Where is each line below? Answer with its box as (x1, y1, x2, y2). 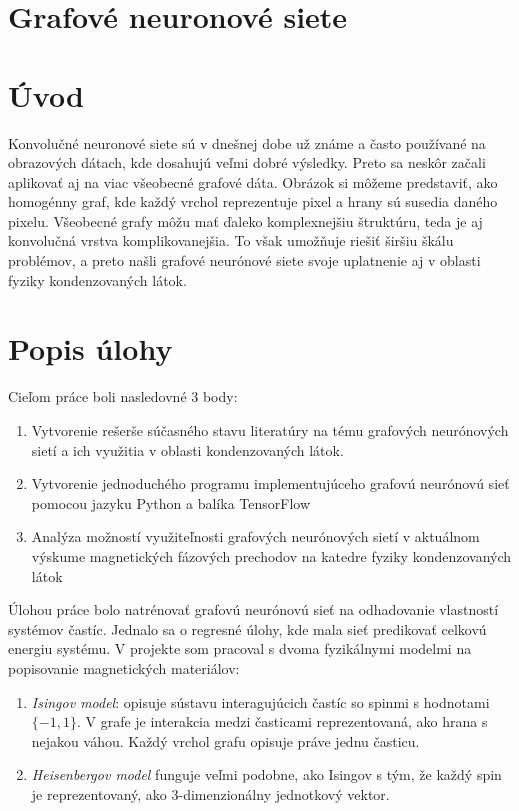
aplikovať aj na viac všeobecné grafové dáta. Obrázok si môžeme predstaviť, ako (8, 171, 498, 192)
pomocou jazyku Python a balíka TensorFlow (31, 492, 311, 513)
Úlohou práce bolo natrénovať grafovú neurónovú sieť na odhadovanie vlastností (8, 599, 499, 620)
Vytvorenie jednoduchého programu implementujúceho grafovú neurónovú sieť (31, 473, 510, 494)
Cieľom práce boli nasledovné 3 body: (8, 386, 238, 407)
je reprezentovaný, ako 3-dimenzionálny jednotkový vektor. (31, 783, 390, 804)
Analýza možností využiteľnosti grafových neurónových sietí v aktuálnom (31, 526, 480, 547)
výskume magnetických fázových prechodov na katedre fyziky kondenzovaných (31, 545, 512, 566)
